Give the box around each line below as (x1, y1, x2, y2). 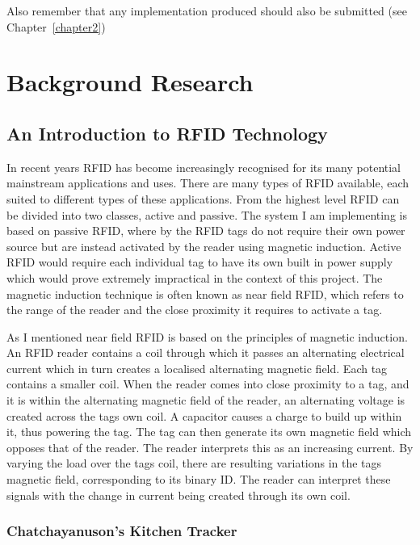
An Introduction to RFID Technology (6, 120, 328, 145)
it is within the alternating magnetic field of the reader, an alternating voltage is (6, 392, 405, 409)
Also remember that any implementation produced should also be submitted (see (6, 2, 407, 19)
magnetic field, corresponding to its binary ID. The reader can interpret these (6, 471, 391, 488)
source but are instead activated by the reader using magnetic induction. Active (6, 237, 401, 254)
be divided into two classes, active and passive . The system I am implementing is (6, 206, 407, 223)
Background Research (6, 65, 254, 99)
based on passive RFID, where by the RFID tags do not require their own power (6, 222, 405, 239)
